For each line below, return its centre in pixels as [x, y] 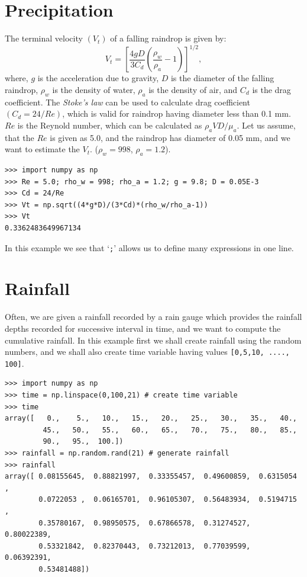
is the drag [272, 89]
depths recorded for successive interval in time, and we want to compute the [143, 328]
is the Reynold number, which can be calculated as [110, 125]
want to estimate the [42, 149]
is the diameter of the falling [222, 78]
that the [20, 137]
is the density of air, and [193, 89]
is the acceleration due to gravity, [98, 78]
